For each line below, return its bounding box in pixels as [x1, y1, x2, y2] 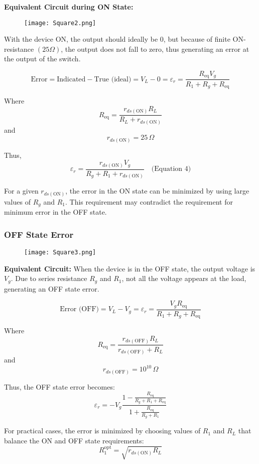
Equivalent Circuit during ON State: [4, 2, 134, 12]
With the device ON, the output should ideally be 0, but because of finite [4, 34, 230, 44]
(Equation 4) [151, 165, 191, 173]
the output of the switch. [4, 53, 81, 64]
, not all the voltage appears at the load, [121, 273, 246, 284]
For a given [4, 185, 39, 196]
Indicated [57, 75, 86, 83]
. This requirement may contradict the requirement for [65, 196, 233, 207]
